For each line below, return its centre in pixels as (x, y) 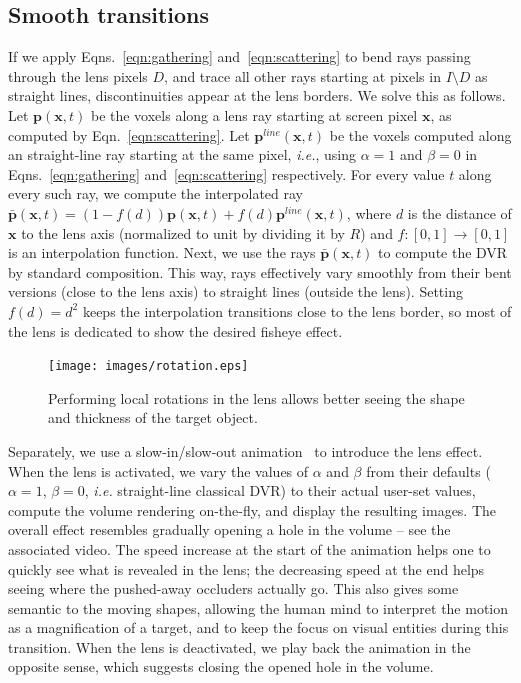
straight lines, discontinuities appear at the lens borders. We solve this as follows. (257, 95)
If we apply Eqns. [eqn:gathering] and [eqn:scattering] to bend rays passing (239, 56)
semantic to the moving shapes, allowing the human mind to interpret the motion (258, 607)
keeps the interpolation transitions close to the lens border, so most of (297, 310)
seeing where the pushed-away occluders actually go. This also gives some (233, 588)
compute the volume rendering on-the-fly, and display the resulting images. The (252, 509)
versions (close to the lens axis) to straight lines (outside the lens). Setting (235, 291)
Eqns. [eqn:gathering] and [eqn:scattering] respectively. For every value (226, 173)
